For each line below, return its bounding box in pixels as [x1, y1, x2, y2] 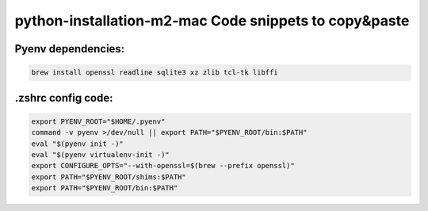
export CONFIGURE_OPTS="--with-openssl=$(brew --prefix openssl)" [31, 161, 295, 171]
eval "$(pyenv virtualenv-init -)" [31, 150, 170, 159]
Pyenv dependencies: [14, 42, 125, 56]
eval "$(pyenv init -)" [31, 139, 124, 148]
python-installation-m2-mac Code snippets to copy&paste [14, 12, 410, 29]
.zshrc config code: [14, 91, 114, 105]
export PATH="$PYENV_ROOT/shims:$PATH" [31, 172, 186, 182]
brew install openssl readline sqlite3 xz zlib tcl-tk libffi [31, 68, 278, 77]
